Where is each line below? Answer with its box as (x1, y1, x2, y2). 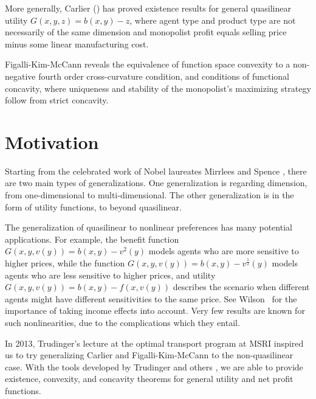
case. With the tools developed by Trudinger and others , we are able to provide (5, 360, 303, 373)
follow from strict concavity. (5, 94, 109, 106)
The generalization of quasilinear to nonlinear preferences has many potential (5, 221, 292, 234)
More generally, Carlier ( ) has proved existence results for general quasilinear (5, 2, 291, 14)
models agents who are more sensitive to (148, 245, 299, 257)
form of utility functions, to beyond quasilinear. (5, 200, 182, 213)
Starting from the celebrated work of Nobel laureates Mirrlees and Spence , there (5, 164, 307, 177)
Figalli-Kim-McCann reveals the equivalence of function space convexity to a (5, 58, 290, 71)
